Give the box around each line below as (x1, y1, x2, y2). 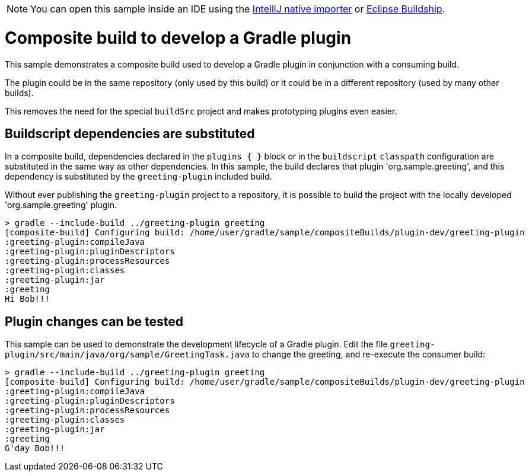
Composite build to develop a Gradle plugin (5, 27, 352, 48)
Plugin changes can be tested (5, 314, 184, 329)
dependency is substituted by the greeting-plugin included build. (5, 171, 272, 182)
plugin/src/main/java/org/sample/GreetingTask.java (5, 350, 250, 360)
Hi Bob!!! (5, 294, 50, 304)
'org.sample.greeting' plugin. (5, 200, 117, 210)
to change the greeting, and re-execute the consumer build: (251, 349, 486, 360)
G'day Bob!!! (5, 443, 65, 453)
